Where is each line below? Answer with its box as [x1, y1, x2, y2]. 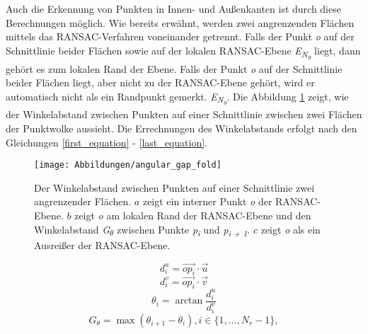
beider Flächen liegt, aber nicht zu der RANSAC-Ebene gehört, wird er [6, 75, 315, 90]
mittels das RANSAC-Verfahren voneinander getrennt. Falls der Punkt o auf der [6, 29, 355, 44]
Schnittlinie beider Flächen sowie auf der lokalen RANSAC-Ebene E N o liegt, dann [6, 42, 361, 62]
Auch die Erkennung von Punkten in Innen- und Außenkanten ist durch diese [6, 1, 341, 16]
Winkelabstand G [34, 221, 110, 236]
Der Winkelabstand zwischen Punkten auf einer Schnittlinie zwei [34, 180, 315, 195]
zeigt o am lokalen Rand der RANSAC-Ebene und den [74, 208, 311, 223]
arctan [175, 296, 203, 306]
